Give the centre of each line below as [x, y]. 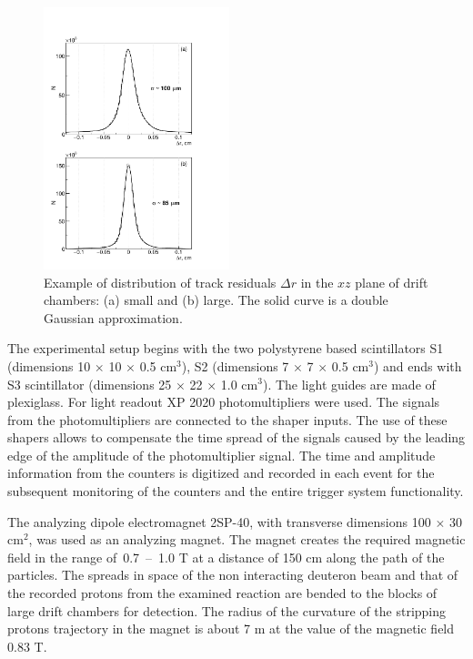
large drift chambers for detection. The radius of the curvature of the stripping [227, 610]
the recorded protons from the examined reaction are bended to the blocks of [222, 593]
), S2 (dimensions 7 [235, 365]
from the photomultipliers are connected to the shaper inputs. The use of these [227, 419]
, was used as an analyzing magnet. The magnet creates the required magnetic [247, 539]
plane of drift [392, 282]
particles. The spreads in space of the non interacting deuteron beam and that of [233, 575]
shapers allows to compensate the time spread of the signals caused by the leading [236, 437]
